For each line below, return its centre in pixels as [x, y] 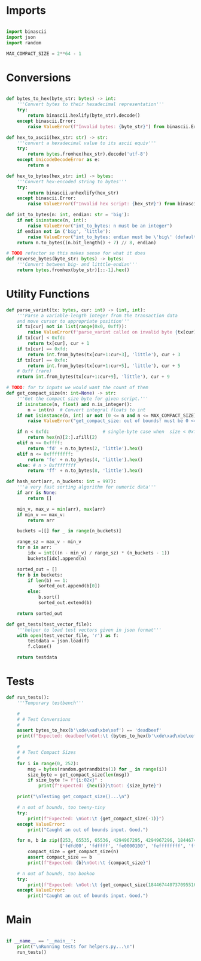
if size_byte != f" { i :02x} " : [65, 780]
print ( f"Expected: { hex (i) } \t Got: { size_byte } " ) [100, 786]
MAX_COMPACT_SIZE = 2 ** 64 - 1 [44, 54]
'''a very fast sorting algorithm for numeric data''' [87, 487]
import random [24, 43]
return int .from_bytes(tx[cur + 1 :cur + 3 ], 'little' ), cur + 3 [104, 354]
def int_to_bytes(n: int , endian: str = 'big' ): [68, 215]
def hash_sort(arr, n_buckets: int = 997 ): [61, 482]
